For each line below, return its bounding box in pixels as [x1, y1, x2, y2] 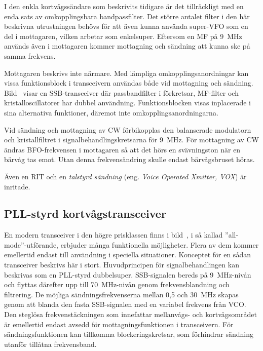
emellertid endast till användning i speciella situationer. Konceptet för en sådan [4, 249, 251, 260]
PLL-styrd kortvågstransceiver [4, 206, 166, 221]
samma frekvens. [4, 50, 56, 61]
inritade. [4, 181, 30, 191]
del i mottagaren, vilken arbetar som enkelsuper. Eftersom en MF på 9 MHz [4, 30, 242, 41]
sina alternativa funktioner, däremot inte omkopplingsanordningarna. [4, 107, 218, 118]
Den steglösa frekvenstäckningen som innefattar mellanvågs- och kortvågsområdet [4, 309, 257, 320]
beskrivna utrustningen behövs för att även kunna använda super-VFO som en [4, 21, 248, 31]
